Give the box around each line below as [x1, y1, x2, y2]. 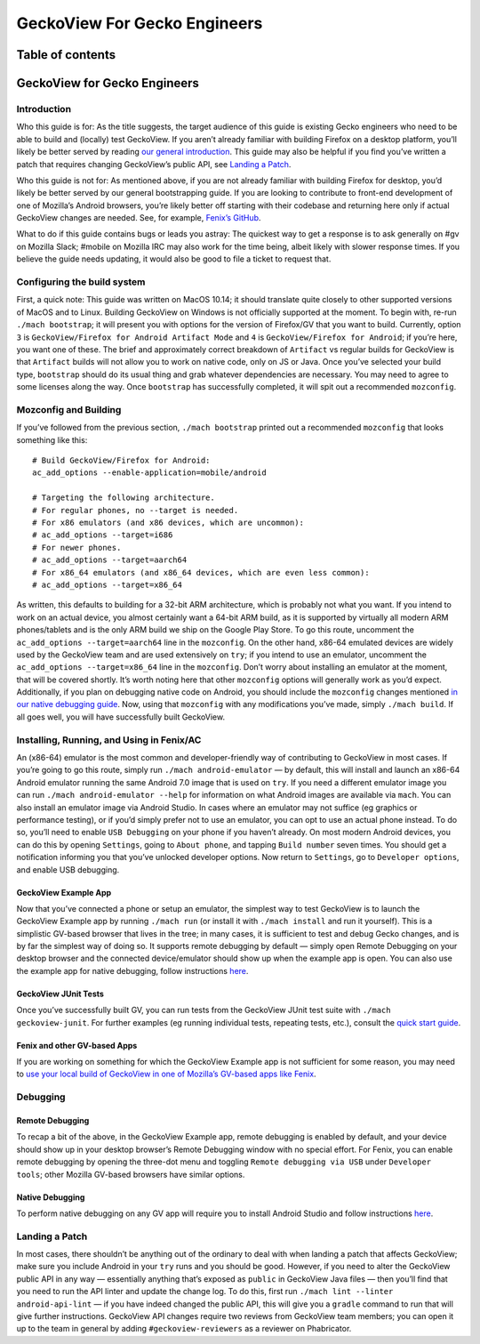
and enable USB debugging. [16, 864, 120, 875]
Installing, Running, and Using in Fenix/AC [16, 734, 202, 746]
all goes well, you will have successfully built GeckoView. [16, 712, 226, 722]
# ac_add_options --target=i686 [32, 530, 173, 540]
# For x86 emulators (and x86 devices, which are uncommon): [32, 517, 304, 527]
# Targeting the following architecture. [32, 493, 215, 503]
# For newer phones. [32, 543, 122, 552]
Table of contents [16, 47, 116, 62]
